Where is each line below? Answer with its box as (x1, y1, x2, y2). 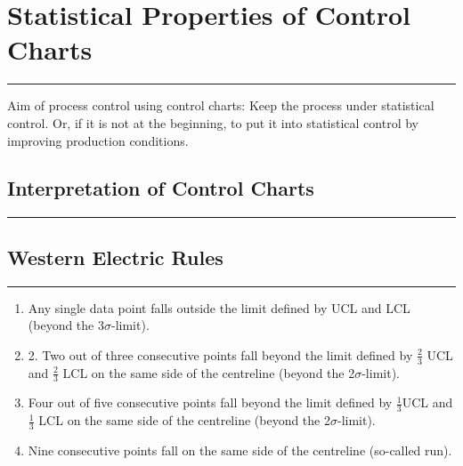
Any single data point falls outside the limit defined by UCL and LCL (28, 298, 410, 317)
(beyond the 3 (28, 316, 104, 334)
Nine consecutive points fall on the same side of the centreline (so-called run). (28, 441, 452, 459)
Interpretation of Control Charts (7, 174, 314, 202)
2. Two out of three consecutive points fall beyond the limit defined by (28, 345, 413, 364)
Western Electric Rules (7, 243, 223, 270)
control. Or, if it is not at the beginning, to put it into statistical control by (7, 113, 418, 132)
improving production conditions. (7, 131, 189, 149)
